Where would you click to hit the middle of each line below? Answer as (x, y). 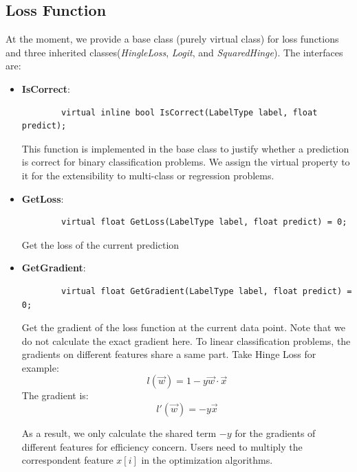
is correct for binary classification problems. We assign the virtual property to (186, 162)
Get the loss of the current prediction (100, 244)
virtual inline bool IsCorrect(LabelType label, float (190, 112)
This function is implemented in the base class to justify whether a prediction (185, 148)
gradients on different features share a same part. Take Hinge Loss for (169, 354)
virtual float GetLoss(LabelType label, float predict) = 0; (204, 222)
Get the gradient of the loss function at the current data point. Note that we (183, 327)
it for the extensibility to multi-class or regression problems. (148, 175)
